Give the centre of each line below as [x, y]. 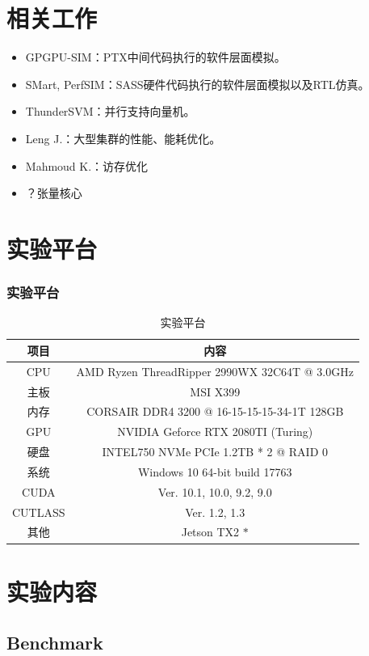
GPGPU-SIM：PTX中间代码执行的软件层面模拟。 [155, 57]
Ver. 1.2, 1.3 [215, 512]
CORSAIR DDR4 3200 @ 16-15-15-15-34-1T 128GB [215, 411]
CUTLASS [39, 512]
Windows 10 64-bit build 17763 [215, 471]
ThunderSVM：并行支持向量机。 [110, 111]
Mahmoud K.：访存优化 [87, 165]
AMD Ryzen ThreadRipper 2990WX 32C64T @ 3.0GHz [215, 371]
